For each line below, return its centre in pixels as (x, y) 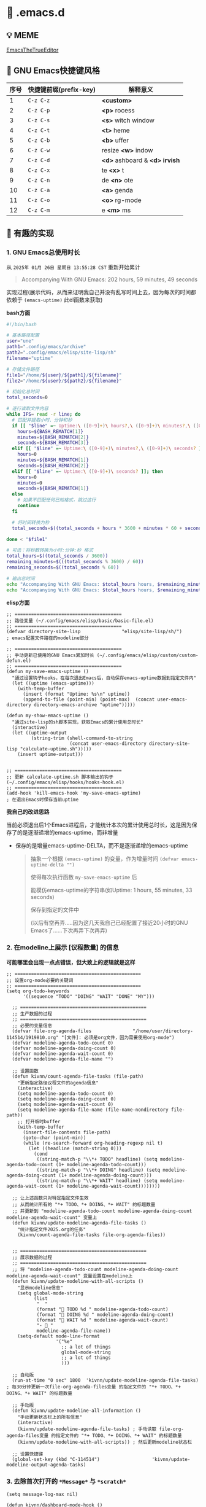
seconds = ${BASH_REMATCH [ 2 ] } (53, 465)
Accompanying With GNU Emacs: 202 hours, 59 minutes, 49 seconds (109, 279)
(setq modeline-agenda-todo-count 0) (66, 1093)
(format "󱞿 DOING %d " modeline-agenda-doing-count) (105, 1314)
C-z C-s (39, 120)
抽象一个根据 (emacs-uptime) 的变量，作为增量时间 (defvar (105, 859)
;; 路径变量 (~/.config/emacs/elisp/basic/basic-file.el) (80, 621)
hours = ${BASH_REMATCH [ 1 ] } (51, 431)
